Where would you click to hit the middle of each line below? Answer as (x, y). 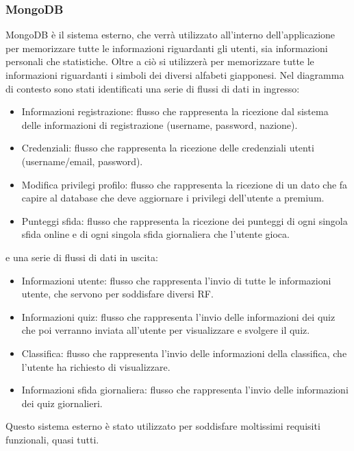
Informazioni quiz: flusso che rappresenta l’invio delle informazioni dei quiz (178, 316)
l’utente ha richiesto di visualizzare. (96, 366)
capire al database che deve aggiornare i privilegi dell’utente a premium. (173, 198)
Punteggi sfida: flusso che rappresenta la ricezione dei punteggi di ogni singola (185, 220)
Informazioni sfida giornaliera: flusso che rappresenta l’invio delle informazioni (185, 390)
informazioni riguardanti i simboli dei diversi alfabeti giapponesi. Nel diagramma (175, 75)
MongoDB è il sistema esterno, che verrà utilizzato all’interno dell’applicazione (170, 35)
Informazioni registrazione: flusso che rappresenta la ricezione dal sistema (175, 111)
